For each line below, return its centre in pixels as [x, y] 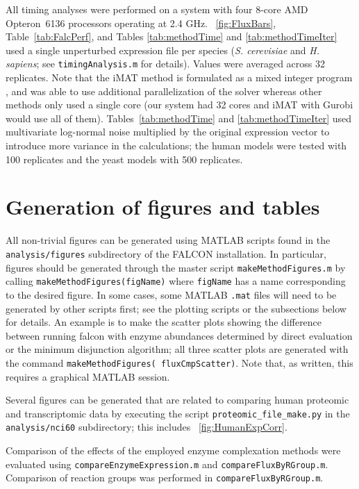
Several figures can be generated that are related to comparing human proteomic [177, 400]
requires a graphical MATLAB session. [88, 376]
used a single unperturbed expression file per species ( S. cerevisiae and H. [162, 50]
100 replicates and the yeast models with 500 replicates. [124, 159]
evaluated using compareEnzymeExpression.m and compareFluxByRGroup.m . [167, 464]
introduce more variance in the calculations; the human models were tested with [176, 145]
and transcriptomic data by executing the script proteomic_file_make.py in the [178, 413]
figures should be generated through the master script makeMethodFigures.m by [176, 267]
